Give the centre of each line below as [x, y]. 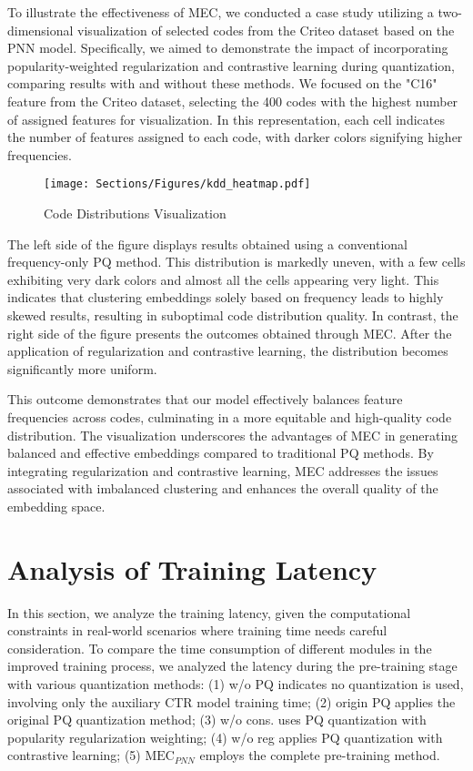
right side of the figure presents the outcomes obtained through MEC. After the [230, 333]
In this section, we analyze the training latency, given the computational [209, 612]
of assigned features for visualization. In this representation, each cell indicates [226, 119]
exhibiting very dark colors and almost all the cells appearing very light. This [223, 279]
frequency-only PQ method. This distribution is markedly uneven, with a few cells [236, 262]
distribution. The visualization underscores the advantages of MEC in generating [233, 435]
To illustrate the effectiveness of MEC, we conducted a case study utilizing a [221, 12]
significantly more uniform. [82, 368]
